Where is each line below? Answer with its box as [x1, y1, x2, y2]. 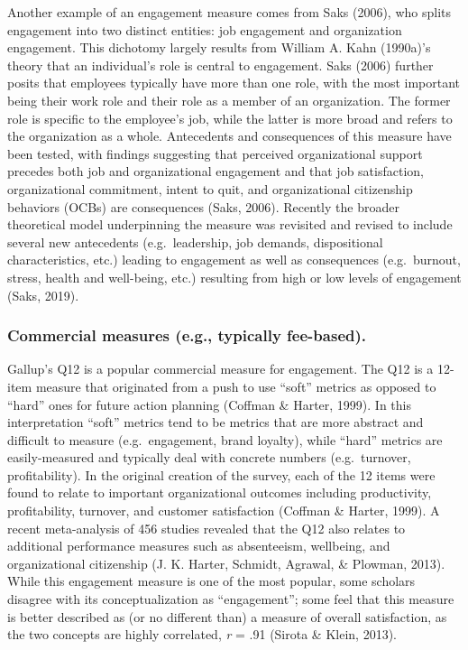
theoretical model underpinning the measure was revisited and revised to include [7, 215, 453, 234]
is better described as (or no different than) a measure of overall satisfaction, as [7, 607, 447, 626]
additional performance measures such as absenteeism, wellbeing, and [7, 536, 390, 555]
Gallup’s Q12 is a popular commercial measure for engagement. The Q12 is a [7, 359, 434, 378]
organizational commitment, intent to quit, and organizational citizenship [7, 179, 413, 198]
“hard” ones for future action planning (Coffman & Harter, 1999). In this [7, 395, 411, 413]
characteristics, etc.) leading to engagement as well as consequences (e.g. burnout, [7, 250, 461, 269]
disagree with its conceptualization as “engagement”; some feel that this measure [7, 590, 454, 608]
